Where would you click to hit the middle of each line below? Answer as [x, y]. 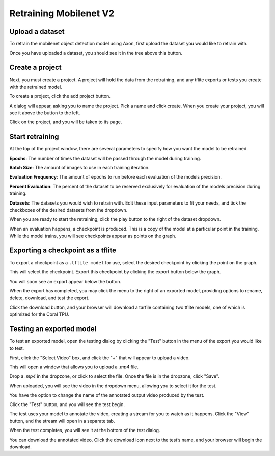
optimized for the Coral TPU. [39, 314]
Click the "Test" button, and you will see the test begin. [67, 404]
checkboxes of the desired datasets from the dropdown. [68, 210]
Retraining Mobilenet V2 [62, 13]
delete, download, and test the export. [49, 298]
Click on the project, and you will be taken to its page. [66, 122]
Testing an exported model [53, 329]
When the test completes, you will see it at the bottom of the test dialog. [85, 430]
